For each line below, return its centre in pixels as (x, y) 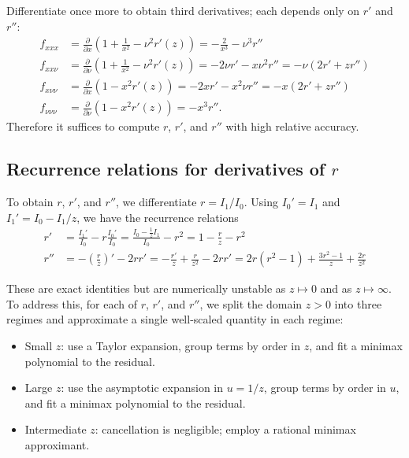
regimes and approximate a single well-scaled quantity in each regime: (175, 319)
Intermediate (56, 429)
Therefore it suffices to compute (83, 126)
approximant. (57, 444)
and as (336, 288)
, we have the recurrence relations (158, 217)
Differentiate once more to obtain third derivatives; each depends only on (183, 10)
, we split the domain (251, 303)
